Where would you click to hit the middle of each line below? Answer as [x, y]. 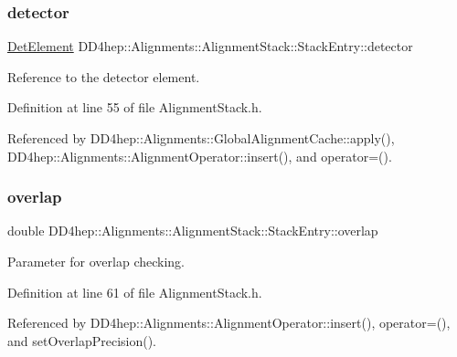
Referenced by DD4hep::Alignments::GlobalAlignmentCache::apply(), [201, 138]
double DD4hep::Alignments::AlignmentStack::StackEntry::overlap [193, 231]
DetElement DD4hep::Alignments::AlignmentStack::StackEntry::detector [210, 46]
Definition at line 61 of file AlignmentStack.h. [135, 292]
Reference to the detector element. [104, 76]
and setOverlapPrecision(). [82, 340]
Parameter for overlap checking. [96, 261]
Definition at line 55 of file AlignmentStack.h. [135, 107]
